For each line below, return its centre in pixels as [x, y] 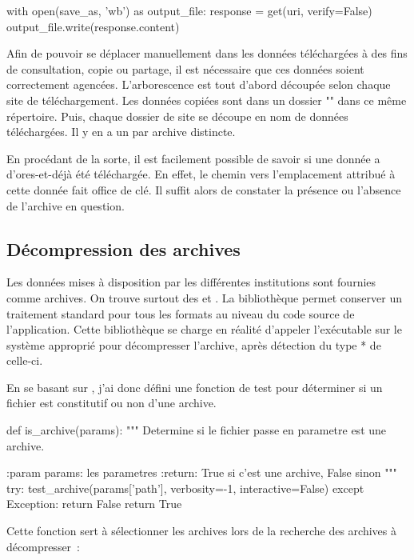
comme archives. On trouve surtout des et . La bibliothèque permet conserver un [204, 297]
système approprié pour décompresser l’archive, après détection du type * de [194, 344]
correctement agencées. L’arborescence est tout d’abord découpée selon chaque [199, 84]
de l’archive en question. [66, 205]
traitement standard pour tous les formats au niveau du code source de [181, 313]
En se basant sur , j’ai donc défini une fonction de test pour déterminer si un [195, 387]
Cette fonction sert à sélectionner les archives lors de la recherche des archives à [201, 531]
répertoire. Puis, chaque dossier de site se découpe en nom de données [177, 116]
